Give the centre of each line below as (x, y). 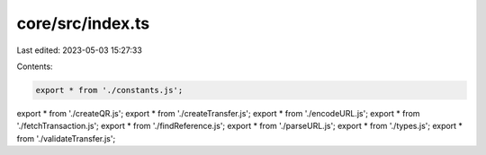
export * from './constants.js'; (109, 90)
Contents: (35, 66)
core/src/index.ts (83, 23)
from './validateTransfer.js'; (66, 138)
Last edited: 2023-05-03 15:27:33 (80, 50)
